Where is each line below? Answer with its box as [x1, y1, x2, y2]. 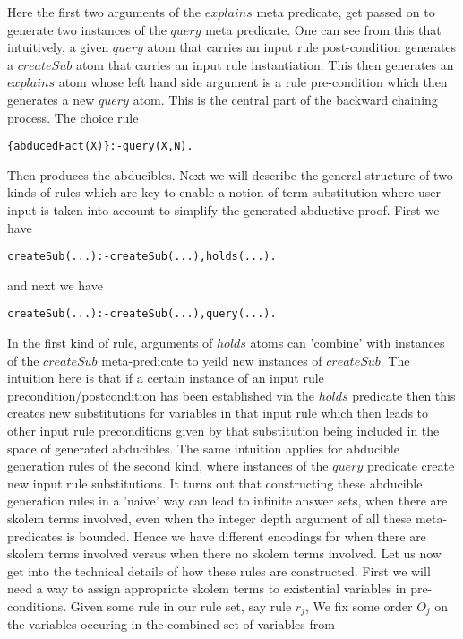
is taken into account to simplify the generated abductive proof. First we [40, 201, 440, 219]
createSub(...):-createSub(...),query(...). [7, 307, 277, 321]
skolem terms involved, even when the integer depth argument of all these [7, 509, 412, 528]
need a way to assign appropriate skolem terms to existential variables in [7, 579, 407, 598]
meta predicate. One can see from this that [205, 20, 442, 39]
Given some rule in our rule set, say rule [70, 597, 292, 615]
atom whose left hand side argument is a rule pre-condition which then [58, 73, 448, 91]
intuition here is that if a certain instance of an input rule [7, 368, 324, 387]
